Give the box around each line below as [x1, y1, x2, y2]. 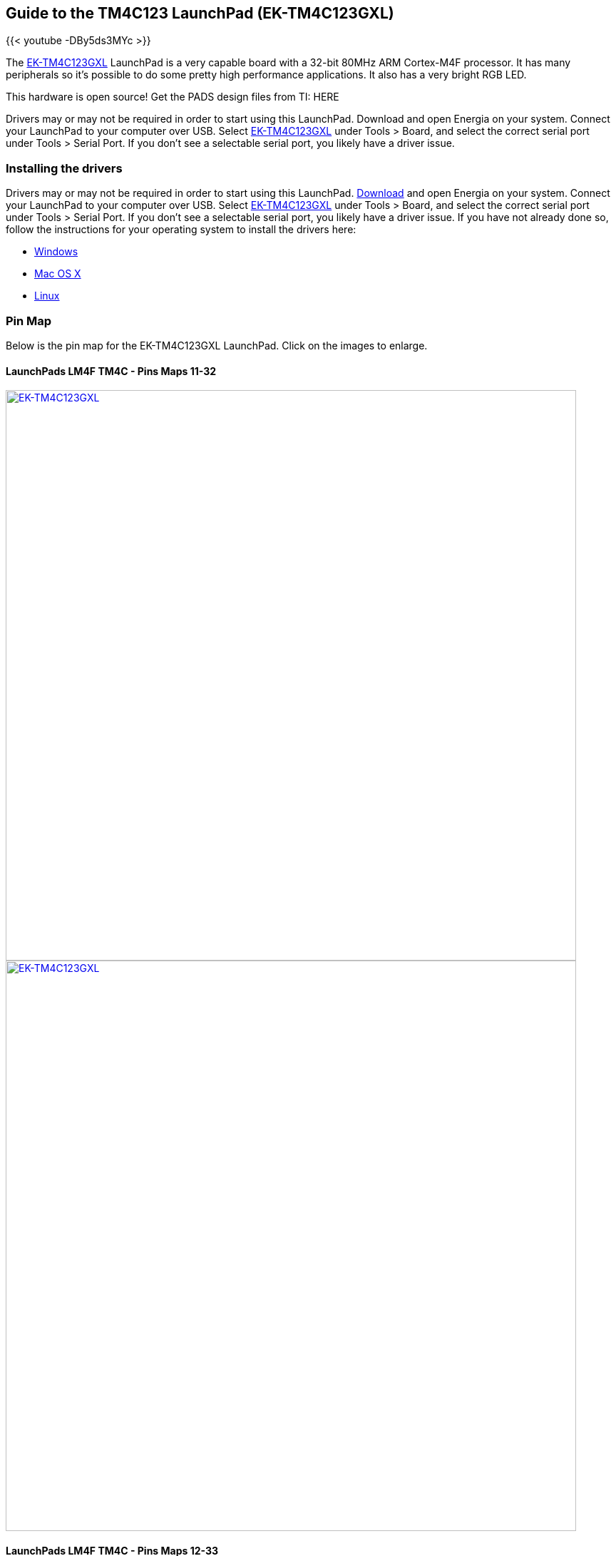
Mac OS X [34, 267, 81, 280]
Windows [34, 245, 78, 258]
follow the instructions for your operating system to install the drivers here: [6, 223, 356, 236]
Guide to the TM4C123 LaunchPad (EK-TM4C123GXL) [6, 4, 394, 22]
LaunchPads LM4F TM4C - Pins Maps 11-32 [6, 364, 217, 377]
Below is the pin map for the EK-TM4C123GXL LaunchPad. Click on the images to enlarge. [6, 339, 428, 352]
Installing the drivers [6, 160, 123, 175]
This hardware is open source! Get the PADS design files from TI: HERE [6, 91, 339, 103]
